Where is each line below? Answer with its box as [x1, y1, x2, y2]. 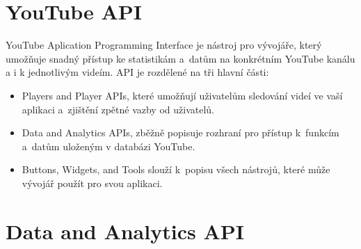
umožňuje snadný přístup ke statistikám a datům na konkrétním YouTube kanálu [6, 51, 355, 65]
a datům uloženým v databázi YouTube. [22, 138, 195, 153]
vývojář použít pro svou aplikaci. [22, 175, 163, 190]
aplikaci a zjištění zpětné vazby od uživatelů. [22, 102, 214, 116]
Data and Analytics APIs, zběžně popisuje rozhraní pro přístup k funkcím [22, 125, 339, 140]
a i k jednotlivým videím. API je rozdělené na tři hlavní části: [6, 65, 269, 79]
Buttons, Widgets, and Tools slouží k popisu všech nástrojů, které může [22, 162, 330, 177]
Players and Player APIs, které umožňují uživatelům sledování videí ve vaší [22, 88, 343, 102]
